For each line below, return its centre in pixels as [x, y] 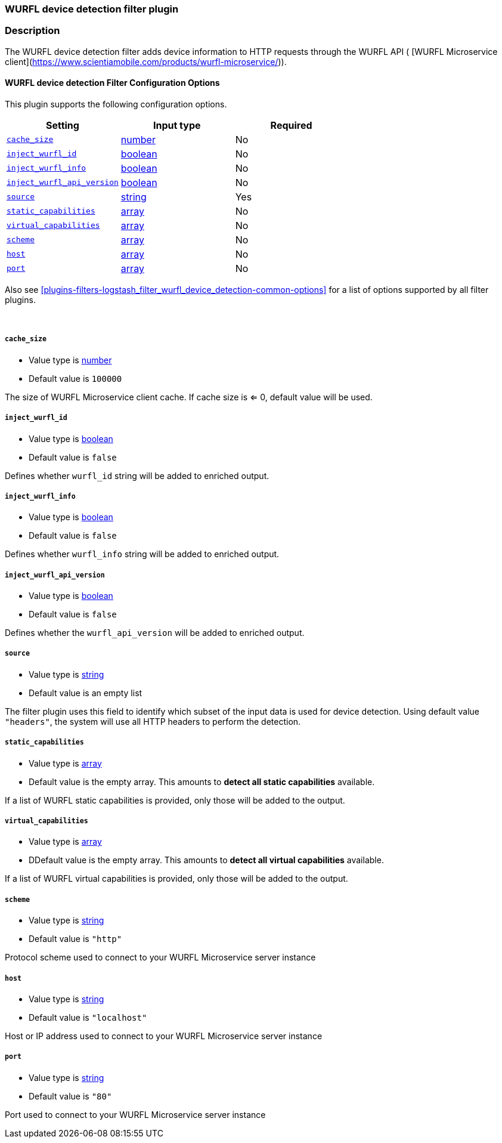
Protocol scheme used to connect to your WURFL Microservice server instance [160, 957]
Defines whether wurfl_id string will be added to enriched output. [137, 475]
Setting [62, 125]
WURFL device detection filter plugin [92, 9]
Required [291, 125]
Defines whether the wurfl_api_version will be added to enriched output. [155, 633]
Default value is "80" [70, 1096]
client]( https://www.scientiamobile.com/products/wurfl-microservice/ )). [146, 61]
